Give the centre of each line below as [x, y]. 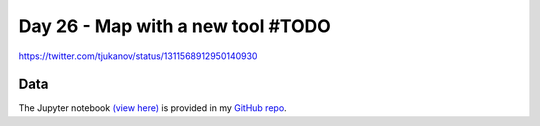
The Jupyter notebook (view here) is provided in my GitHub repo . [152, 108]
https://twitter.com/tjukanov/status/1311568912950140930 [138, 56]
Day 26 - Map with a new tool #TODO [174, 26]
